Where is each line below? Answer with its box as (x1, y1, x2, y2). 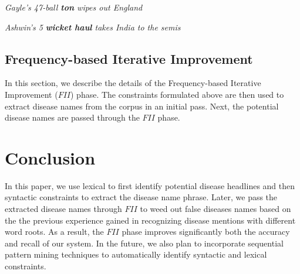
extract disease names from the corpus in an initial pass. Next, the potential (5, 100, 279, 112)
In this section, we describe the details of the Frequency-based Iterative (5, 77, 261, 89)
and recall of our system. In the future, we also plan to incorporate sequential (5, 237, 284, 249)
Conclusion (5, 145, 96, 169)
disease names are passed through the (5, 111, 140, 124)
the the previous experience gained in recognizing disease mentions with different (5, 214, 296, 226)
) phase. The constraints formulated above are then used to (70, 88, 284, 100)
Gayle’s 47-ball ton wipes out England (5, 1, 143, 13)
